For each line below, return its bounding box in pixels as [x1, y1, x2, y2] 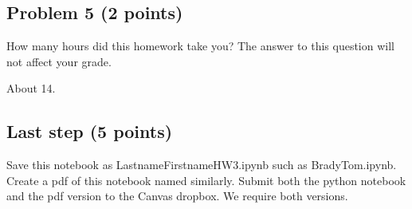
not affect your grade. [6, 53, 112, 69]
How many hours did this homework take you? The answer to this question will [6, 37, 394, 54]
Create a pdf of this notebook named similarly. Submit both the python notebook [6, 172, 406, 188]
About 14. [6, 80, 56, 97]
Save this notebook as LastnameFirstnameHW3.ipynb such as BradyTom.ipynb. [6, 156, 397, 173]
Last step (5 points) [6, 119, 173, 144]
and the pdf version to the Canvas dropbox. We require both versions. [6, 187, 348, 204]
